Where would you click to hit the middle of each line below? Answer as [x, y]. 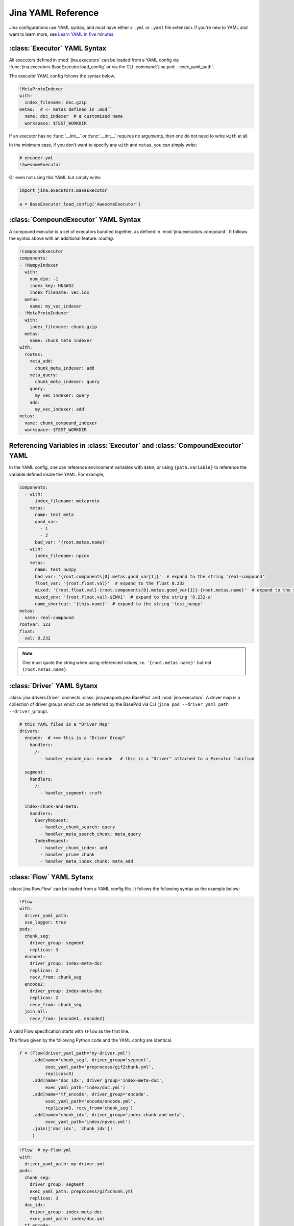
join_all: [37, 1012]
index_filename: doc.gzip [56, 102]
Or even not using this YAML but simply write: [55, 178]
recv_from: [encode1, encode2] [67, 1018]
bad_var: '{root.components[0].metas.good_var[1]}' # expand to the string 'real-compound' [150, 576]
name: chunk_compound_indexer [61, 423]
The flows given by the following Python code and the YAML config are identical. [91, 1040]
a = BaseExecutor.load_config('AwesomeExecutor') [80, 204]
